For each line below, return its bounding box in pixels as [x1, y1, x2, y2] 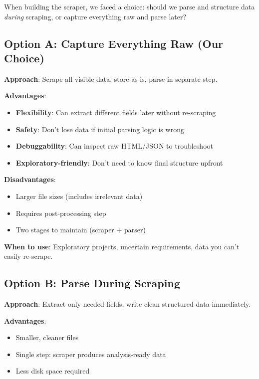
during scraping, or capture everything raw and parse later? [4, 11, 187, 21]
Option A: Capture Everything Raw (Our [4, 35, 224, 51]
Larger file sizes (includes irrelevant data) [15, 190, 143, 201]
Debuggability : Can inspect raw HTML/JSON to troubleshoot [15, 141, 213, 151]
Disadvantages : [4, 174, 56, 185]
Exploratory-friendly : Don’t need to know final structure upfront [15, 157, 223, 168]
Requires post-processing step [15, 207, 106, 218]
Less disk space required [15, 366, 90, 376]
